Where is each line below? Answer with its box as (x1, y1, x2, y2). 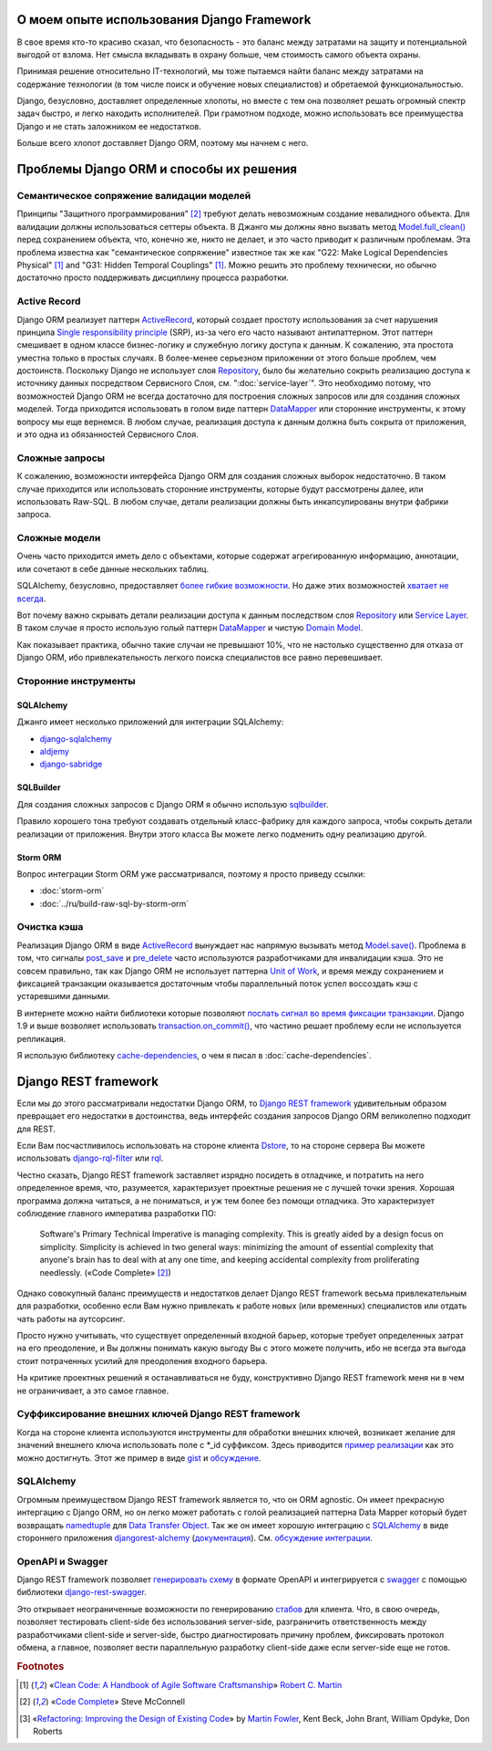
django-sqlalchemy (39, 733, 113, 744)
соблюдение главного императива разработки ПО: (16, 1207, 217, 1218)
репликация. (16, 1033, 67, 1044)
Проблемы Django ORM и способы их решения (16, 162, 298, 177)
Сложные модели (16, 532, 101, 545)
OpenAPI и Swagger (16, 1555, 108, 1568)
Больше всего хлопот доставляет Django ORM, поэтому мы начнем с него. (16, 138, 309, 149)
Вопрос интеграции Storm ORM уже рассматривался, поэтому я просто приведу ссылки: (16, 868, 366, 880)
